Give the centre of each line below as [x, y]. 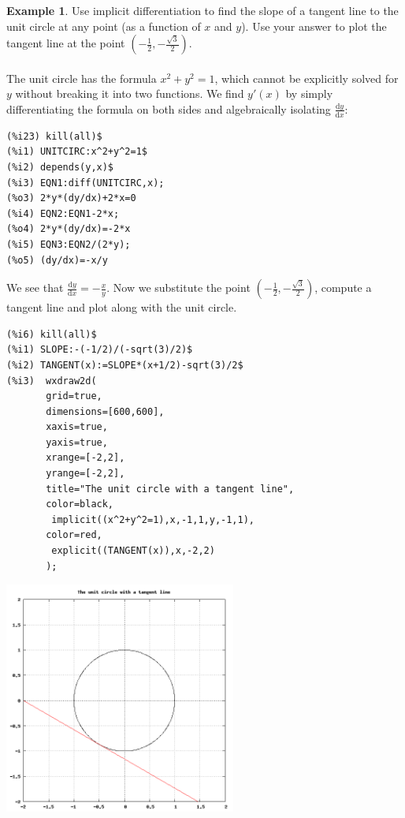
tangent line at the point [66, 43]
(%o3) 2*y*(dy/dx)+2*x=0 [71, 198]
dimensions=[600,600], [105, 411]
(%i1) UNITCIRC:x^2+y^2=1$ [77, 152]
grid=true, [74, 396]
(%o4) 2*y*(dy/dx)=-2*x [69, 229]
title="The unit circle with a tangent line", [170, 489]
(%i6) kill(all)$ [52, 334]
